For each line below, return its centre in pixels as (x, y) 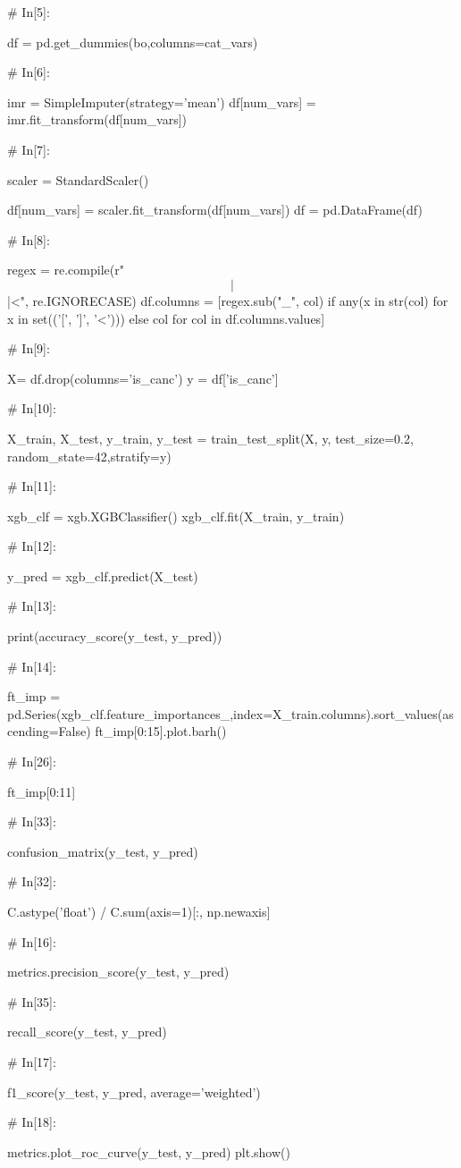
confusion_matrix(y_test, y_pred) (103, 851)
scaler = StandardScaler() (78, 179)
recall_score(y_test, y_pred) (87, 1032)
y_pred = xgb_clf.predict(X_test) (103, 576)
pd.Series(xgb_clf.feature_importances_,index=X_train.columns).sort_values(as (230, 713)
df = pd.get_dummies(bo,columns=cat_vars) (133, 42)
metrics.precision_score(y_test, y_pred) (118, 972)
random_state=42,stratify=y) (89, 456)
